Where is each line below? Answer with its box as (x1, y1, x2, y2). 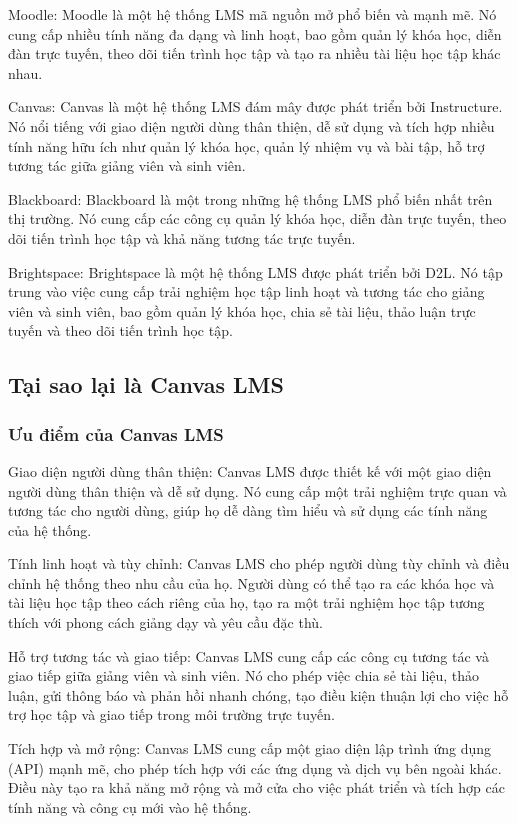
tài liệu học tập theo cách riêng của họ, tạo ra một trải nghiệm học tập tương (8, 592, 485, 613)
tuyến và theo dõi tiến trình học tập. (8, 320, 233, 341)
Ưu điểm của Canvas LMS (8, 421, 224, 446)
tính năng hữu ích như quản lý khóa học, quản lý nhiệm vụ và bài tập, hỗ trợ (8, 135, 485, 156)
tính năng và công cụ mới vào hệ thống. (8, 796, 252, 817)
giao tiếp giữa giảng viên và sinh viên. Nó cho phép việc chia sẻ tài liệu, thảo (8, 665, 480, 686)
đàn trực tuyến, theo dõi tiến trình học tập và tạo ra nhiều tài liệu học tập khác (8, 43, 501, 64)
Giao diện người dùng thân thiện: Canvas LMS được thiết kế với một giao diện (8, 460, 492, 481)
